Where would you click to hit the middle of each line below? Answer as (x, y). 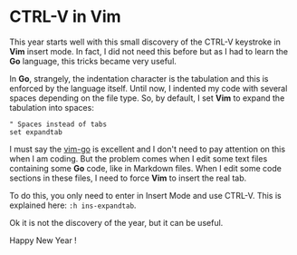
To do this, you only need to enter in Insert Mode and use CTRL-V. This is (146, 195)
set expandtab (36, 132)
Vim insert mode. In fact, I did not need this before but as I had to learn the (148, 51)
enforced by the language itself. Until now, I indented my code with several (148, 88)
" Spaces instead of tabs (58, 124)
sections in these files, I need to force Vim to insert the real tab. (128, 178)
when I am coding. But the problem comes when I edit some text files (139, 158)
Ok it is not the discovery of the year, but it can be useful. (116, 222)
